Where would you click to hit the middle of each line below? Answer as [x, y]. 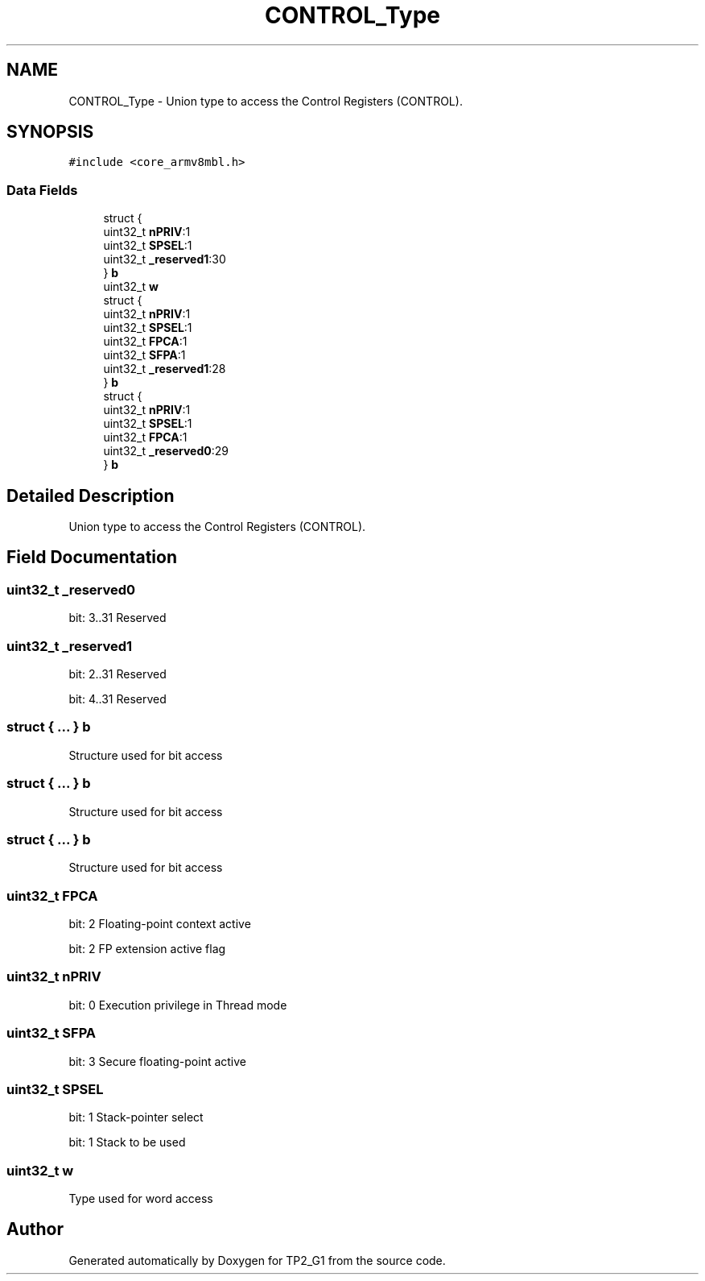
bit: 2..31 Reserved [117, 674]
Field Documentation [92, 558]
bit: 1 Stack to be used [127, 1142]
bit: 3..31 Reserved [117, 618]
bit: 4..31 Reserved [117, 699]
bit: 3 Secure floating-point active [158, 1061]
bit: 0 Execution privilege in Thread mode [178, 1005]
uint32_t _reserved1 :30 [165, 259]
